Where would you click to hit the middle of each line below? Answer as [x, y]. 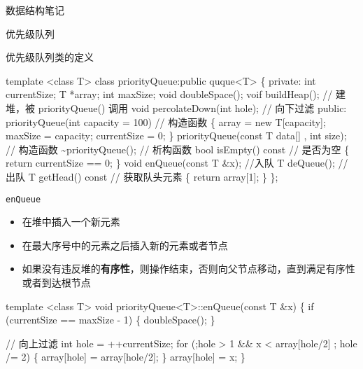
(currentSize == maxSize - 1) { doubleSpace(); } [111, 320]
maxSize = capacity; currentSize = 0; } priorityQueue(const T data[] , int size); [176, 135]
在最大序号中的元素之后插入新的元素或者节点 [125, 245]
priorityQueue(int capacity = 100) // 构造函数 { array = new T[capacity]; [166, 121]
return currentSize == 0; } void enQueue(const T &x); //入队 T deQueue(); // [177, 163]
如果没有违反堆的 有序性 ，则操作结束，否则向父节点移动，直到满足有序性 [188, 269]
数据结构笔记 [35, 10]
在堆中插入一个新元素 [71, 222]
